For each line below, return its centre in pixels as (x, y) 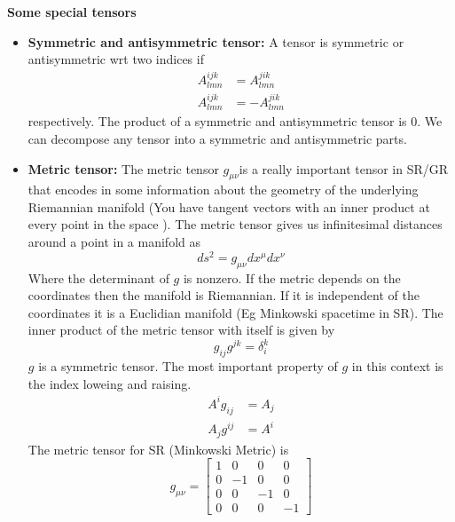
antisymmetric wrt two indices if (116, 59)
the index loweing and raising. (110, 383)
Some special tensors (72, 12)
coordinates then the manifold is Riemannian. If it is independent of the (224, 295)
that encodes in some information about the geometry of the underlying (223, 190)
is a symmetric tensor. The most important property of (188, 366)
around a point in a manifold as (114, 242)
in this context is (397, 366)
